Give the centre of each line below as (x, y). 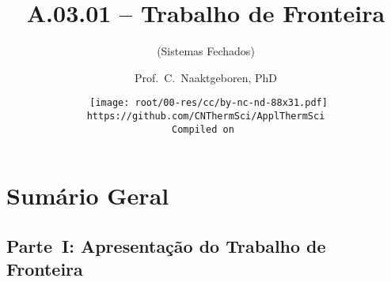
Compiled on (203, 129)
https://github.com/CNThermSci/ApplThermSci (206, 116)
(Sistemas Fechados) (206, 51)
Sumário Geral (88, 196)
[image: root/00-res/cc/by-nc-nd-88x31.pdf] (209, 103)
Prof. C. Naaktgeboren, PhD (206, 77)
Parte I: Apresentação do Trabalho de (166, 245)
